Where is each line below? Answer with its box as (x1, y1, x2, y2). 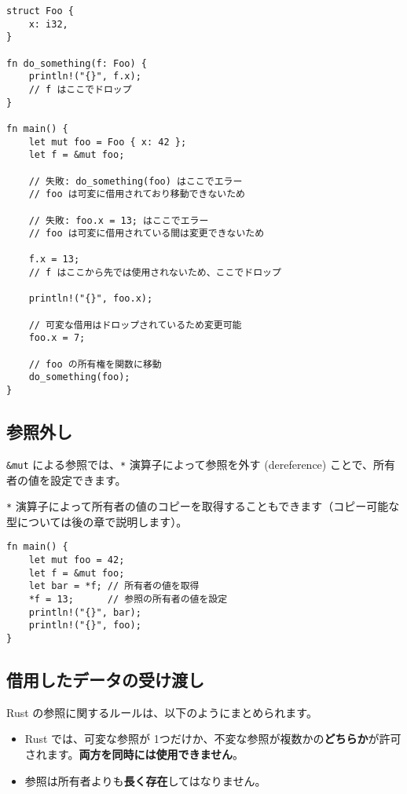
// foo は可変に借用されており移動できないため (28, 188, 245, 200)
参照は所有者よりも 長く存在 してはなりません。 (24, 772, 266, 789)
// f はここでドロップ (28, 83, 132, 95)
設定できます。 (49, 471, 126, 488)
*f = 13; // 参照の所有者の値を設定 (28, 594, 228, 606)
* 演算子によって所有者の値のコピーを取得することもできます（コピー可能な (6, 498, 400, 514)
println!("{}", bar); (28, 606, 141, 618)
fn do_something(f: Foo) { (6, 57, 147, 69)
